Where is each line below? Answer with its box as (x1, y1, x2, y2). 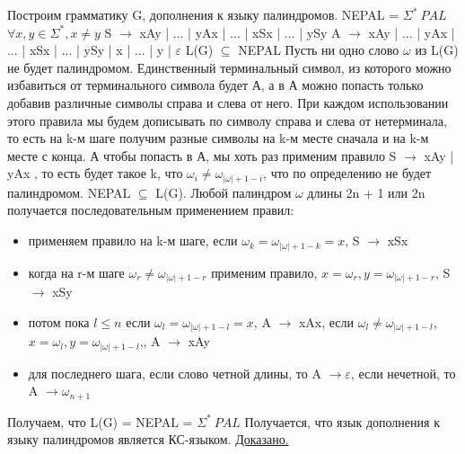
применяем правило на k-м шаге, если (28, 231, 238, 250)
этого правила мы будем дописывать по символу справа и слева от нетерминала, (7, 111, 447, 129)
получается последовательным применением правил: (7, 200, 294, 219)
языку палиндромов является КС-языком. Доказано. (7, 430, 289, 449)
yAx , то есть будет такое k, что (7, 164, 183, 182)
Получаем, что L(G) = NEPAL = (7, 412, 193, 431)
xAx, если (298, 312, 355, 331)
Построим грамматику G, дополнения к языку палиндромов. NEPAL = (7, 5, 399, 23)
